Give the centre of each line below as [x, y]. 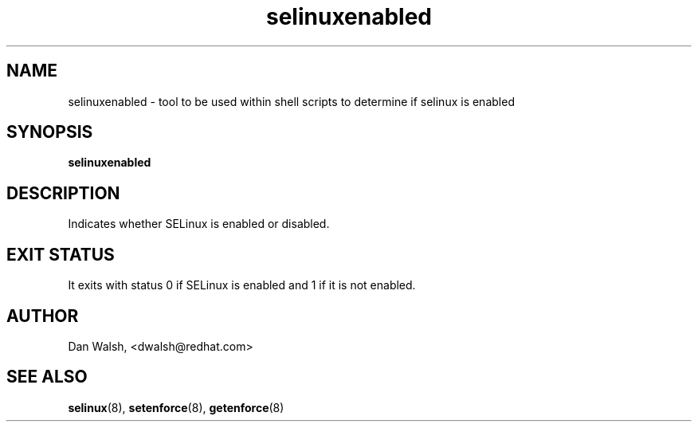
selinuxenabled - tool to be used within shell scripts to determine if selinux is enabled [291, 101]
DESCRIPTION [63, 193]
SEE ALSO [47, 377]
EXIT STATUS [61, 254]
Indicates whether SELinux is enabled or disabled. [199, 224]
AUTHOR [43, 316]
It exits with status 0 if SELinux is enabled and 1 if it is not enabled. [242, 285]
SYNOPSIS [50, 132]
